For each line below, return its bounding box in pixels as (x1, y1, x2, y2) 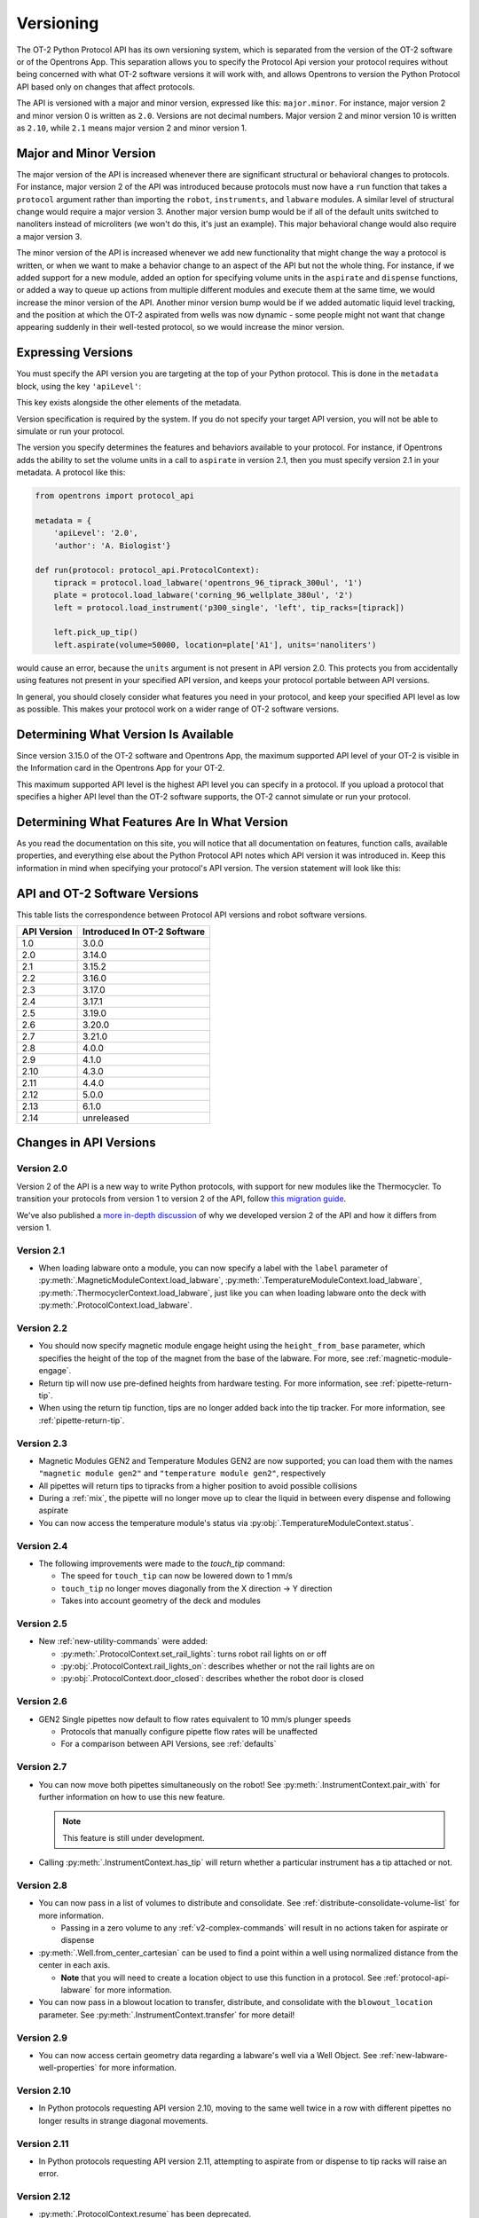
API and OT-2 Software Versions (16, 885, 200, 901)
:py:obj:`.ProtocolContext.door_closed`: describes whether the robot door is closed (60, 1673, 364, 1684)
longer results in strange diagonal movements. (38, 2115, 208, 2126)
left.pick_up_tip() (53, 627, 139, 638)
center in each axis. (38, 1960, 111, 1970)
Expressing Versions (16, 345, 133, 360)
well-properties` (38, 2063, 98, 2073)
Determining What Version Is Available (16, 727, 234, 742)
